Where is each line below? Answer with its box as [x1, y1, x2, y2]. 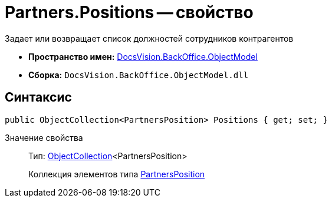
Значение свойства [5, 132, 83, 143]
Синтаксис [5, 90, 72, 105]
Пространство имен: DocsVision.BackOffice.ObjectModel [28, 51, 258, 62]
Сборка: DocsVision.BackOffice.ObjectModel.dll [28, 69, 249, 80]
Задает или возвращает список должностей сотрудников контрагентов [5, 33, 294, 43]
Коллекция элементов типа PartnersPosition [28, 169, 205, 179]
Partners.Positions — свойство [5, 2, 254, 22]
